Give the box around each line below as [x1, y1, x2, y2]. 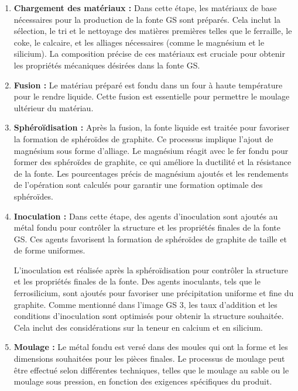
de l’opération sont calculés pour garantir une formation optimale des [13, 179, 263, 191]
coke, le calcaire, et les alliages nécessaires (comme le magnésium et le [13, 36, 265, 48]
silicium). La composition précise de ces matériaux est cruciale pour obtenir [13, 47, 285, 60]
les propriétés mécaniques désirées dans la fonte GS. [13, 59, 200, 71]
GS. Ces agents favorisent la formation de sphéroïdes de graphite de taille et [13, 232, 287, 245]
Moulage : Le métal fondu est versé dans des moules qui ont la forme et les [13, 341, 288, 353]
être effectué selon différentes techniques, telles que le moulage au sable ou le [13, 363, 289, 376]
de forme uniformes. [13, 244, 85, 256]
